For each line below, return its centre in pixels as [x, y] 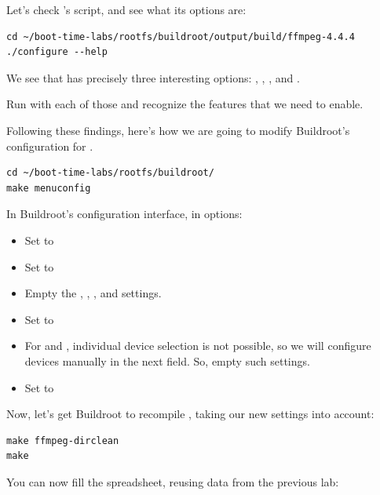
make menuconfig [49, 188]
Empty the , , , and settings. [93, 293]
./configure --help [57, 52]
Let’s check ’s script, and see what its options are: [126, 9]
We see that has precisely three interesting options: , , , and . [153, 77]
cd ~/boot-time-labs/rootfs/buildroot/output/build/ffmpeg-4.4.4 [181, 36]
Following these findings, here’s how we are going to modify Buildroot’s [178, 130]
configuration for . [50, 146]
